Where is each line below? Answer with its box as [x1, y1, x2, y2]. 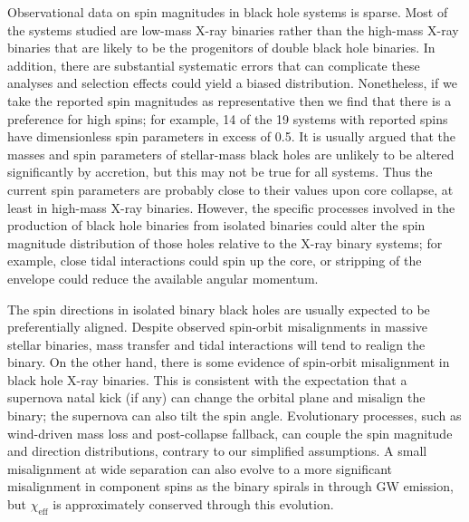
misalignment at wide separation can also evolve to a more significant [7, 459, 393, 478]
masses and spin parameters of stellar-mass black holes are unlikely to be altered [7, 144, 455, 163]
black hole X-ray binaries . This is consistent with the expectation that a [7, 370, 407, 389]
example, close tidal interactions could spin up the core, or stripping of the [7, 251, 422, 270]
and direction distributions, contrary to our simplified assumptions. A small [7, 441, 427, 460]
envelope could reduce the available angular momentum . [7, 268, 319, 287]
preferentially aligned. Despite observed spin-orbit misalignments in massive [7, 317, 428, 336]
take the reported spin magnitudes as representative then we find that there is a [7, 91, 452, 110]
